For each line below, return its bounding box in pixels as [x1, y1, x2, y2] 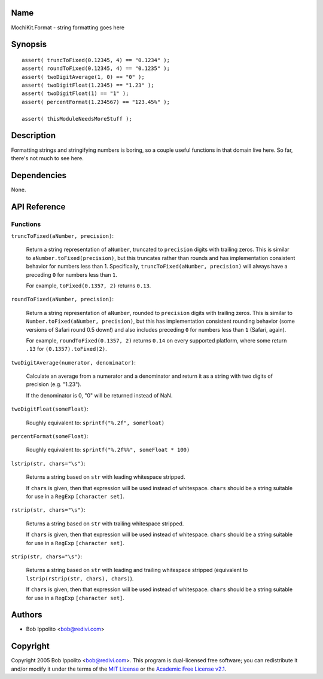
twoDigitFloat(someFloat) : [11, 405, 89, 412]
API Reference [11, 201, 66, 212]
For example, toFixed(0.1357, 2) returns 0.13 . [26, 282, 151, 289]
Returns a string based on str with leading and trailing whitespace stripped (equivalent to [26, 567, 248, 574]
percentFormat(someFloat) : [11, 433, 89, 440]
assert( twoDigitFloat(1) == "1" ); [22, 90, 129, 97]
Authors [11, 610, 42, 620]
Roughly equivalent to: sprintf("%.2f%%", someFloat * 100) [26, 446, 190, 454]
